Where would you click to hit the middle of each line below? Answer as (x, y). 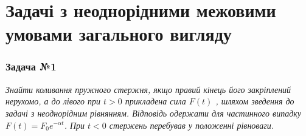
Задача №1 (31, 66)
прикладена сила (155, 101)
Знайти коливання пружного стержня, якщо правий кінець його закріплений (148, 89)
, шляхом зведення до (255, 101)
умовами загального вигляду (119, 34)
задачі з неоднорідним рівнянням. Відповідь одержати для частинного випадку (154, 113)
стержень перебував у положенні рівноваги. (192, 125)
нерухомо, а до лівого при (53, 101)
